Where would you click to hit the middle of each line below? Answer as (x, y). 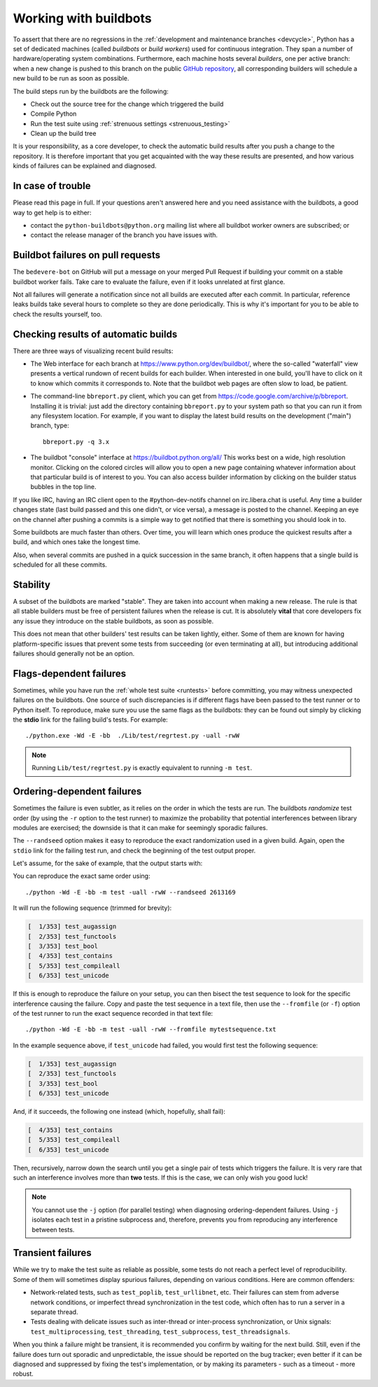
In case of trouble (52, 186)
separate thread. (54, 1312)
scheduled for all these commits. (60, 565)
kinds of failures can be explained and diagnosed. (85, 166)
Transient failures (52, 1253)
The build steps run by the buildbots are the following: (91, 91)
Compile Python (54, 114)
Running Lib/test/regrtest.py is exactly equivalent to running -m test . (142, 768)
